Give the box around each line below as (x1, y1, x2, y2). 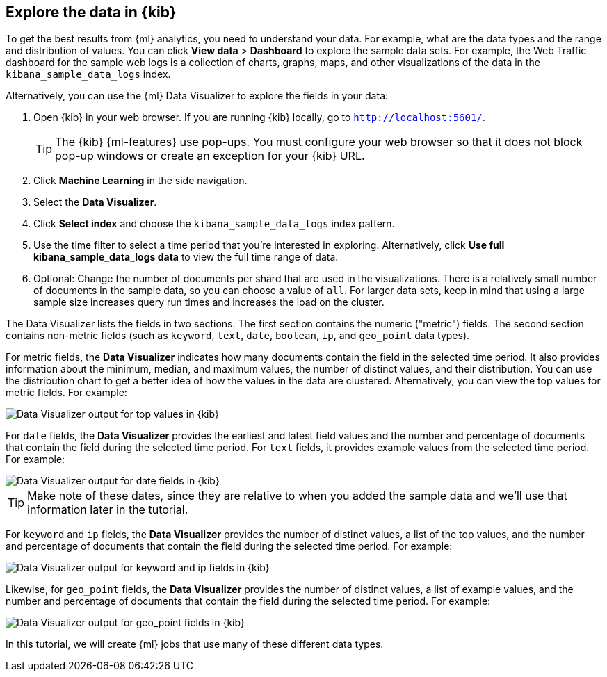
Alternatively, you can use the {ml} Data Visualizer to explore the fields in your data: (6, 90, 389, 102)
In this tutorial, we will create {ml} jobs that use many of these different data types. (6, 638, 384, 651)
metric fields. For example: (6, 386, 127, 399)
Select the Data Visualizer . (33, 196, 157, 209)
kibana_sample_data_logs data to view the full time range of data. (33, 251, 339, 263)
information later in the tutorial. (27, 503, 188, 517)
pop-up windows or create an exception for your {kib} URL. (55, 149, 365, 163)
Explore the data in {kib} (6, 3, 177, 21)
